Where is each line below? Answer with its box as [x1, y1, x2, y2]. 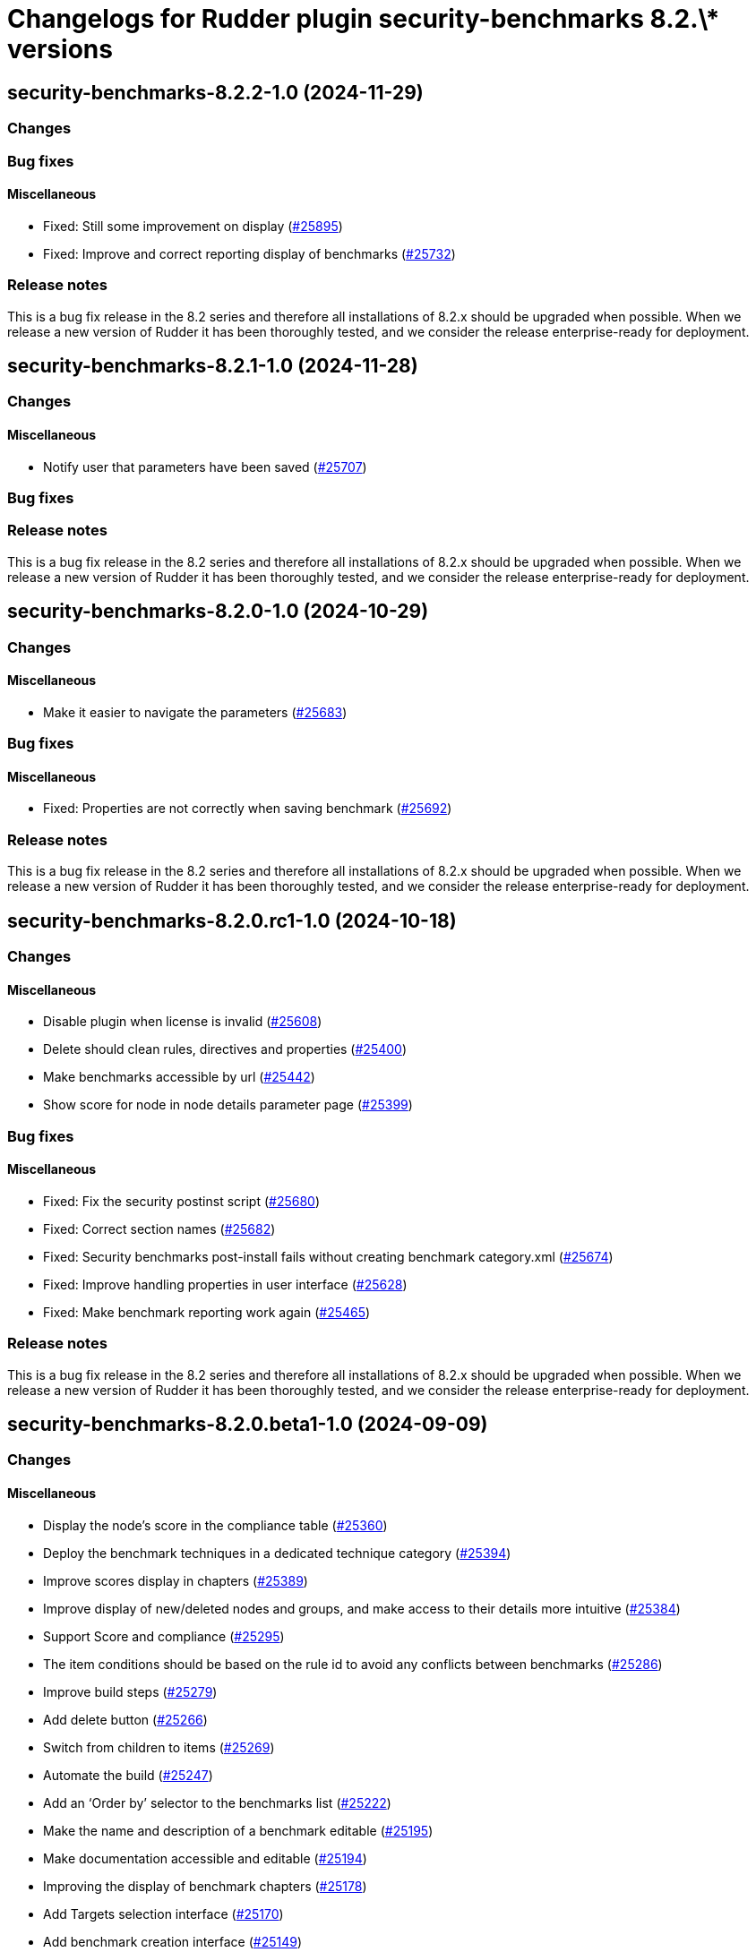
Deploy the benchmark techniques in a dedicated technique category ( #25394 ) [43, 1545, 511, 1561]
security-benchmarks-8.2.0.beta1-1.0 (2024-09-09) [7, 1412, 488, 1435]
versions [7, 34, 113, 64]
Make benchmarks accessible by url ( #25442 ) [43, 1069, 315, 1085]
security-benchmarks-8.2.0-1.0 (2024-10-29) [7, 600, 429, 623]
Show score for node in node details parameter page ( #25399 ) [43, 1097, 413, 1113]
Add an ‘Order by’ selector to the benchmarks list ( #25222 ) [43, 1794, 391, 1811]
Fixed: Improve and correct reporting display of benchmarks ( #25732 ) [43, 245, 456, 261]
